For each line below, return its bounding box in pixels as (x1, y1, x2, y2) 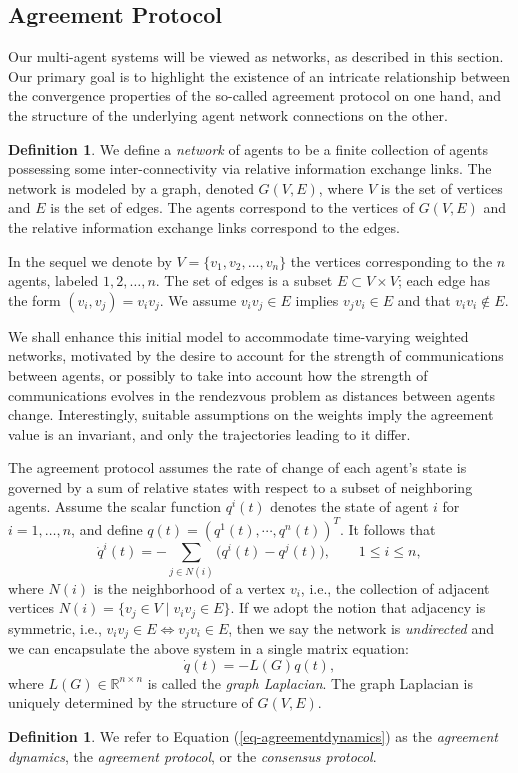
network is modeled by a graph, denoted (8, 177, 254, 198)
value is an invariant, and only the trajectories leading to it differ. (8, 423, 411, 444)
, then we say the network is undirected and (228, 617, 494, 638)
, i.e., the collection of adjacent (300, 577, 490, 598)
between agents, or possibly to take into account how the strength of (8, 364, 428, 385)
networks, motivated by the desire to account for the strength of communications (8, 345, 504, 366)
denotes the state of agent (270, 496, 429, 517)
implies (295, 289, 339, 310)
